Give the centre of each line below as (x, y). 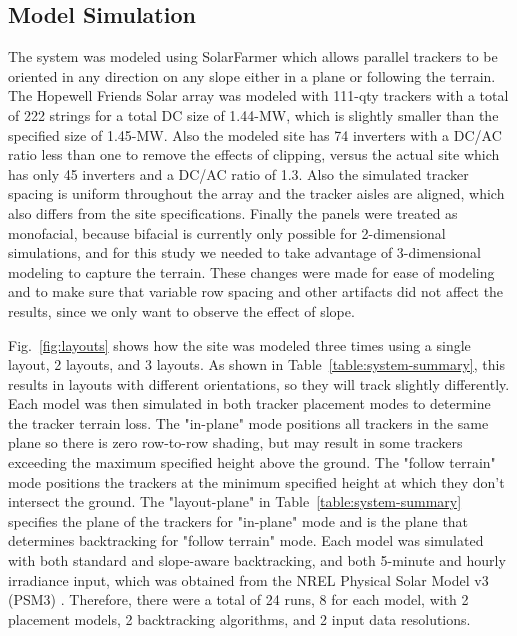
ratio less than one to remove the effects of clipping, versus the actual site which (254, 154)
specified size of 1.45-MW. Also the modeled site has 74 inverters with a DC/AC (255, 134)
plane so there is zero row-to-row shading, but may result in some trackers (235, 442)
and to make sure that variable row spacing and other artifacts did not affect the (256, 291)
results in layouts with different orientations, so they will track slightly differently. (259, 383)
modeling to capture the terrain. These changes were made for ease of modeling (251, 271)
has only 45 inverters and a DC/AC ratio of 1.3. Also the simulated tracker (238, 173)
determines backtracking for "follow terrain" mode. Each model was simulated (246, 540)
